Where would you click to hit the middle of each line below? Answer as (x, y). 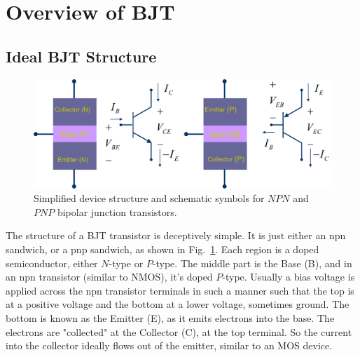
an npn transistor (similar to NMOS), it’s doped (109, 277)
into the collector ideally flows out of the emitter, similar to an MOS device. (169, 345)
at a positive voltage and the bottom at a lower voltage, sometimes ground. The (178, 304)
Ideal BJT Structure (81, 56)
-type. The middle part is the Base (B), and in (252, 263)
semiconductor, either (52, 263)
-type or (126, 263)
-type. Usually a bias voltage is (289, 277)
